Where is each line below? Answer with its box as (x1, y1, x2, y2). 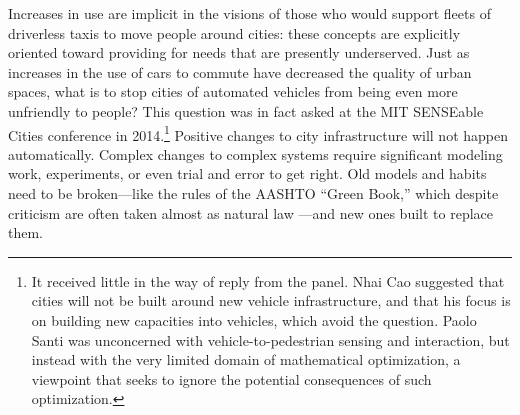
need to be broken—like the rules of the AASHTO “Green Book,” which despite (8, 183, 499, 203)
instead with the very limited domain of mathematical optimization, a (31, 349, 461, 370)
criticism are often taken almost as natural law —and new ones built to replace (8, 202, 493, 223)
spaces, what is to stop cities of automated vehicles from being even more (8, 81, 458, 102)
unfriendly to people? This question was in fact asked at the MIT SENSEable (8, 100, 484, 121)
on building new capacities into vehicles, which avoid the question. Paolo (31, 309, 477, 330)
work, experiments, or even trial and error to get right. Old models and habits (8, 163, 487, 184)
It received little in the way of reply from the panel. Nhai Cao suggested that (31, 270, 505, 291)
